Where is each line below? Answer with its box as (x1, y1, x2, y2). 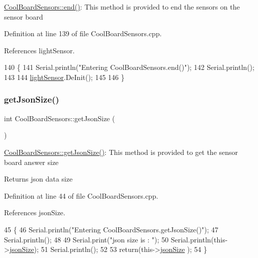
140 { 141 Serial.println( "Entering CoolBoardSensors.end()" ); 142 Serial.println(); (4, 62, 254, 72)
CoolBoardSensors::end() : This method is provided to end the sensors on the (4, 2, 240, 12)
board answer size (4, 156, 59, 167)
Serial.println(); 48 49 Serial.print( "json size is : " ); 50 (4, 234, 169, 244)
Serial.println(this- (170, 234, 228, 244)
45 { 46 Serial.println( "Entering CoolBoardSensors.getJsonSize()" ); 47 (4, 224, 219, 234)
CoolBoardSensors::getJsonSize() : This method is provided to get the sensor (4, 146, 238, 157)
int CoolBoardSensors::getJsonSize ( (4, 113, 115, 123)
